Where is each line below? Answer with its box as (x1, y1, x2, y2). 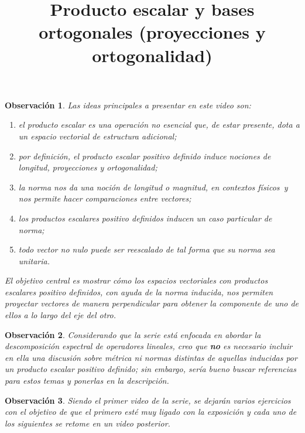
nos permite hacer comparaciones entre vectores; (18, 192, 191, 204)
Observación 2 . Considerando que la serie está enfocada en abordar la (5, 328, 261, 340)
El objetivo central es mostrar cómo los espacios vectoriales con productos (5, 274, 268, 287)
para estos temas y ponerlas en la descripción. (5, 374, 169, 387)
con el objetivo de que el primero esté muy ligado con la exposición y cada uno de (5, 405, 297, 418)
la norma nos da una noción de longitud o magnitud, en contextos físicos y (18, 180, 288, 193)
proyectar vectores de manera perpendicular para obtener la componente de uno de (5, 297, 299, 309)
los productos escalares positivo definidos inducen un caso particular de (18, 212, 272, 224)
